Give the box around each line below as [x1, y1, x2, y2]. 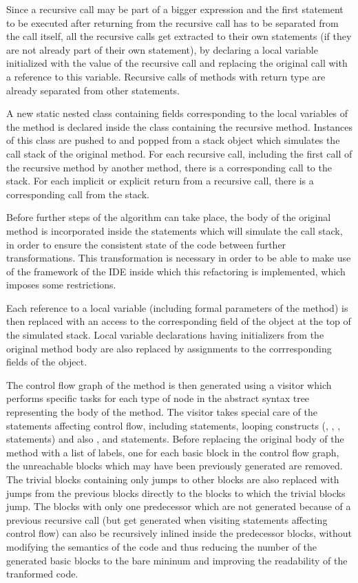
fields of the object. [6, 354, 87, 369]
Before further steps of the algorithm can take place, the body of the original [6, 210, 331, 224]
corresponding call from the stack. [6, 187, 149, 201]
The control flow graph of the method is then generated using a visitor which [6, 377, 332, 392]
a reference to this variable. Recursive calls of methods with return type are [6, 69, 326, 83]
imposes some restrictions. [6, 277, 116, 292]
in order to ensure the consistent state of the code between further [6, 237, 286, 251]
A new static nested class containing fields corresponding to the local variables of [6, 106, 348, 120]
